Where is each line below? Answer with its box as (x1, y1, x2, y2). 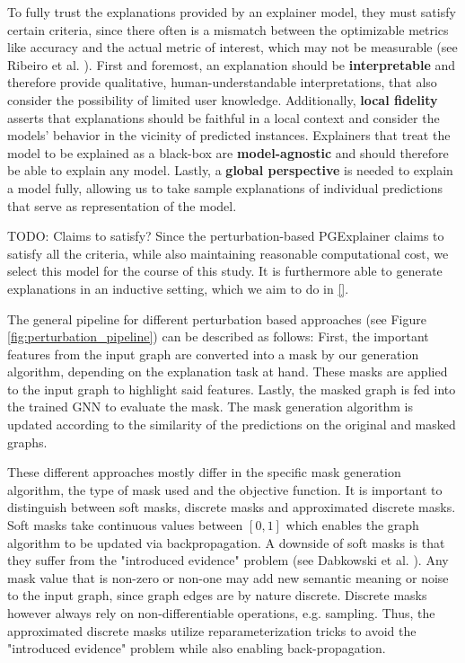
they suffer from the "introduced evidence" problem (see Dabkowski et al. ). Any (7, 551, 449, 570)
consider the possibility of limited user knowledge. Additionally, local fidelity (7, 90, 438, 109)
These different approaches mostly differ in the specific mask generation (7, 463, 401, 482)
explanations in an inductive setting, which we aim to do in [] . (7, 278, 349, 297)
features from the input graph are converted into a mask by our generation (7, 344, 419, 363)
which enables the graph (285, 516, 419, 535)
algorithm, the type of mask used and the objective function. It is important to (7, 480, 443, 499)
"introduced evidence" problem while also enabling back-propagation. (7, 639, 386, 658)
